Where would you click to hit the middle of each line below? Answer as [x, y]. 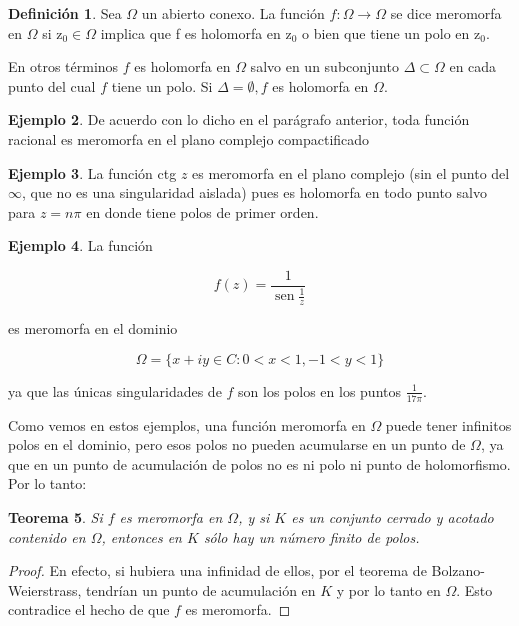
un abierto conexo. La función [233, 13]
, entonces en [141, 536]
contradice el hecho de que [89, 609]
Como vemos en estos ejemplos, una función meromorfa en [187, 424]
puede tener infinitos [448, 424]
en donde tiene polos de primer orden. [202, 211]
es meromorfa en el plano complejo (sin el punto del [351, 172]
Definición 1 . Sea [65, 13]
